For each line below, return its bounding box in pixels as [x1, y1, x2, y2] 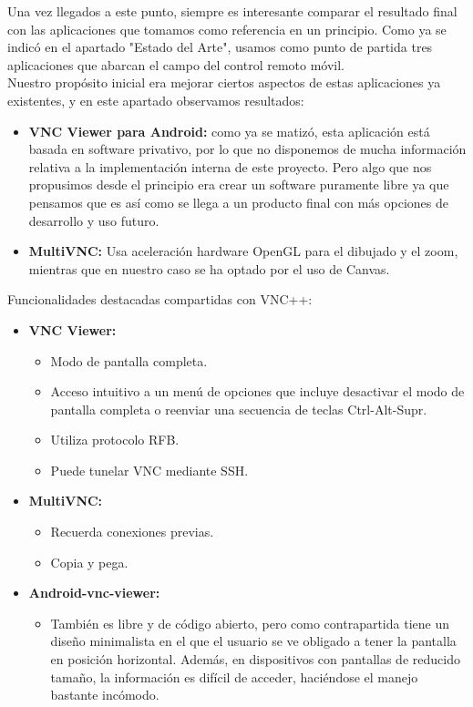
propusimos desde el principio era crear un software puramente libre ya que [28, 175, 449, 194]
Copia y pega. [50, 552, 129, 571]
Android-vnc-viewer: [28, 583, 160, 602]
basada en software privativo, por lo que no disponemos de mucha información [28, 139, 467, 159]
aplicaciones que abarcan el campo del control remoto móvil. [7, 55, 345, 74]
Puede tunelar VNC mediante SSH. [50, 460, 249, 479]
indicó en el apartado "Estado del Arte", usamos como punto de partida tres [7, 37, 433, 56]
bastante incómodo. [50, 685, 159, 704]
